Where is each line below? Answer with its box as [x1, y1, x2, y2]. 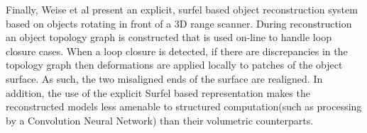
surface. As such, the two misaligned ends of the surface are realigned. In [6, 71, 323, 86]
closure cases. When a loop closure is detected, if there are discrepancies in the [6, 43, 348, 58]
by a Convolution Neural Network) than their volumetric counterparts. [6, 112, 314, 127]
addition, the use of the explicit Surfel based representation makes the [6, 85, 310, 100]
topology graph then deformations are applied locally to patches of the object [6, 57, 343, 72]
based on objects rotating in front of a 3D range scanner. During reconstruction [6, 16, 352, 30]
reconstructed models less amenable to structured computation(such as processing [6, 99, 362, 114]
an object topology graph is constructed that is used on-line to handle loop [6, 30, 332, 45]
